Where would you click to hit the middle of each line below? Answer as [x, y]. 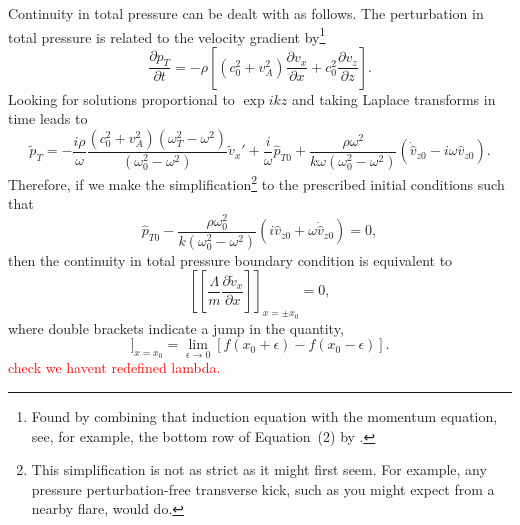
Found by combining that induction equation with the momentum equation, [264, 416]
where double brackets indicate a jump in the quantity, [176, 327]
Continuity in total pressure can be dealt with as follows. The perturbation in [246, 13]
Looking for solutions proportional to [121, 98]
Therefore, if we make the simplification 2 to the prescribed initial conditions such [256, 182]
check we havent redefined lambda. [114, 367]
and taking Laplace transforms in [394, 98]
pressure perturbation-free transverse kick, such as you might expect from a [263, 488]
